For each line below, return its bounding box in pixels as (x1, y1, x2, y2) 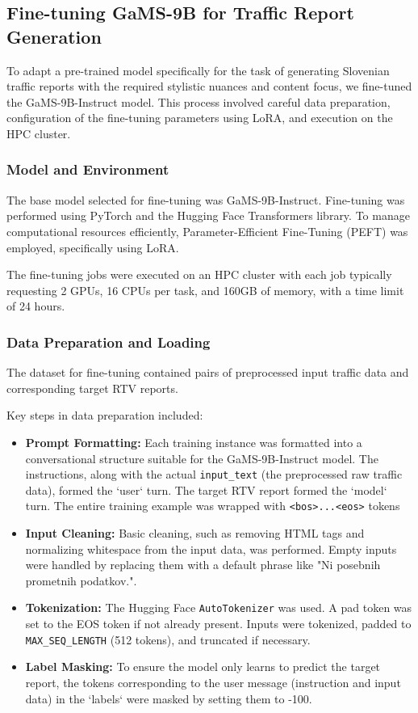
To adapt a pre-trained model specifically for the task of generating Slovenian (6, 61, 390, 78)
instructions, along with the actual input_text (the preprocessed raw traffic (25, 466, 403, 483)
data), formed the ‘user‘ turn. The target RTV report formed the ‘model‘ (25, 481, 387, 498)
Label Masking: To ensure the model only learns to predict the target (25, 658, 381, 675)
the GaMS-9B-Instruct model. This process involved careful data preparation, (6, 93, 391, 110)
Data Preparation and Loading (6, 331, 211, 352)
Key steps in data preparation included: (6, 407, 203, 424)
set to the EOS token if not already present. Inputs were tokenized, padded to (25, 615, 412, 632)
